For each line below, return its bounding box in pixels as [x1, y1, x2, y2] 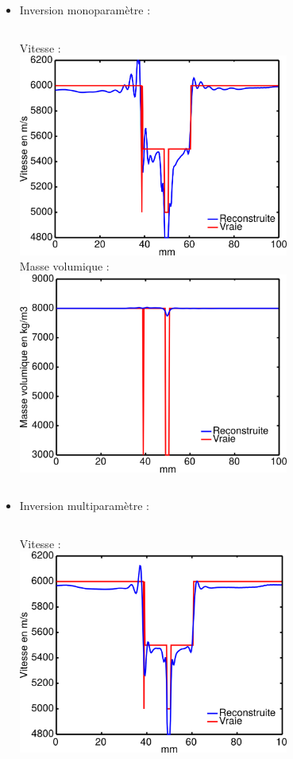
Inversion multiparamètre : [19, 497, 149, 514]
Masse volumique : [19, 258, 110, 274]
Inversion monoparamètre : [19, 2, 151, 18]
